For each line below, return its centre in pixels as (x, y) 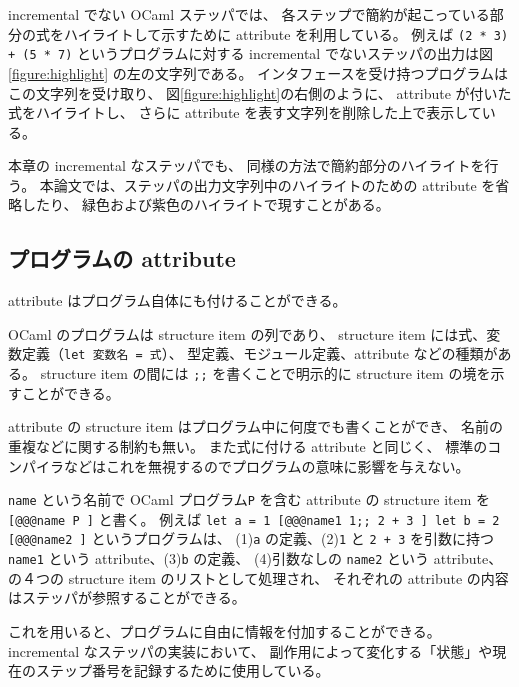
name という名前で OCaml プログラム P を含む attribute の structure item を (249, 499)
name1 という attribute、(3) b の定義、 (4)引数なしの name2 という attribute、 (255, 558)
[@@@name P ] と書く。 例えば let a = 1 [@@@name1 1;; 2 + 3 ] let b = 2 (254, 518)
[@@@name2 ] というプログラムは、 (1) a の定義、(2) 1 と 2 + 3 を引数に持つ (251, 538)
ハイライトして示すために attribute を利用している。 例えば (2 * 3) (286, 33)
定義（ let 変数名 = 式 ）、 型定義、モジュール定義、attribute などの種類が (259, 353)
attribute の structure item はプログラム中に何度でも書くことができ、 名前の (256, 426)
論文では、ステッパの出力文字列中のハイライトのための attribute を (274, 184)
